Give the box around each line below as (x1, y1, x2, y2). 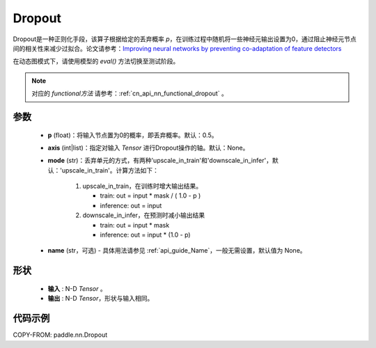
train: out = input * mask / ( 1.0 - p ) (100, 191, 201, 200)
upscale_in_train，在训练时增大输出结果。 (82, 182, 203, 191)
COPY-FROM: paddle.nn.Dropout (13, 331, 108, 339)
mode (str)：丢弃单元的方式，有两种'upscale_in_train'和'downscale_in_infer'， (47, 157, 273, 165)
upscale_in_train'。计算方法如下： (61, 166, 159, 174)
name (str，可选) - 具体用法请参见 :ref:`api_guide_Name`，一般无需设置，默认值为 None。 (47, 246, 306, 255)
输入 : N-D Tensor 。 (47, 284, 107, 292)
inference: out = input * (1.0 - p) (100, 230, 191, 239)
